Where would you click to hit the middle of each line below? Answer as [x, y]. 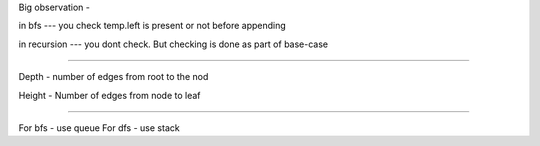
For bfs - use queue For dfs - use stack [99, 127]
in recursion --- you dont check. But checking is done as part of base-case [173, 44]
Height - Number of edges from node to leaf [109, 95]
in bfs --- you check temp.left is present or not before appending [152, 26]
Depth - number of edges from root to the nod [113, 77]
